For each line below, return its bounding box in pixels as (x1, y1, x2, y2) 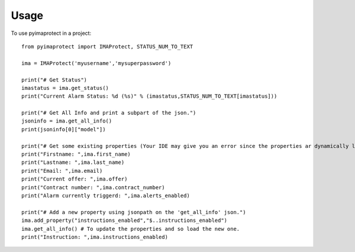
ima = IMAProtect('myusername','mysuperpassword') (21, 60, 172, 66)
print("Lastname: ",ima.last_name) (21, 159, 125, 166)
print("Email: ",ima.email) (21, 167, 103, 174)
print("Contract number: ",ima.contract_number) (21, 184, 165, 190)
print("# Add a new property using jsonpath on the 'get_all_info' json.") (21, 209, 246, 215)
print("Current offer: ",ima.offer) (21, 176, 128, 183)
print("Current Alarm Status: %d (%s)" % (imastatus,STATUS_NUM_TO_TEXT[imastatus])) (21, 93, 277, 100)
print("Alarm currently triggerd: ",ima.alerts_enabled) (21, 192, 191, 199)
